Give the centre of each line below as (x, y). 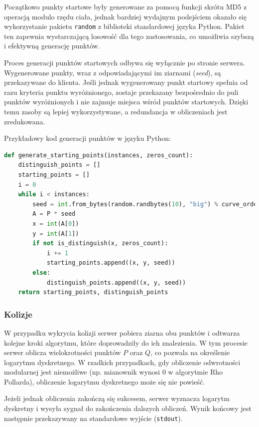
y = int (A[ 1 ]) (56, 233)
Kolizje (18, 314)
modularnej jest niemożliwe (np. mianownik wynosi (82, 372)
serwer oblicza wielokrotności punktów (63, 352)
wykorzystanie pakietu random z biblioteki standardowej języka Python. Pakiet (124, 26)
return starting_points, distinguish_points (93, 292)
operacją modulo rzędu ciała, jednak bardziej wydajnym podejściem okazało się (125, 16)
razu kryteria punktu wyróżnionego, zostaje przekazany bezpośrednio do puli (121, 92)
